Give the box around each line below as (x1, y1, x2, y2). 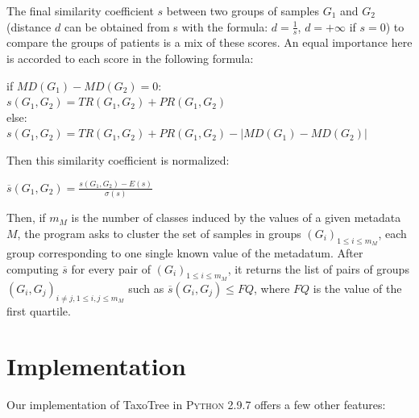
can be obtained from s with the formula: (64, 18, 268, 35)
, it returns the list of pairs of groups (227, 260, 409, 277)
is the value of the (313, 279, 402, 296)
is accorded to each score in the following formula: (6, 50, 254, 67)
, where (253, 279, 290, 296)
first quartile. (6, 302, 71, 319)
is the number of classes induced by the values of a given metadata (71, 209, 401, 226)
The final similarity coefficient (6, 2, 154, 19)
